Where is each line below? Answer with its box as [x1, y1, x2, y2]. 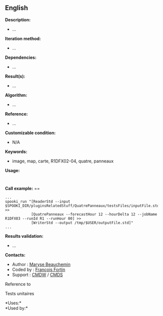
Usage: [5, 167, 20, 173]
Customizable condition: [5, 130, 56, 136]
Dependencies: [5, 54, 37, 60]
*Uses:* [5, 300, 22, 306]
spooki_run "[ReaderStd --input [5, 199, 70, 204]
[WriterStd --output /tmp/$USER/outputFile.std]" [31, 220, 133, 225]
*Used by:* [5, 305, 28, 311]
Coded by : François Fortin [12, 266, 65, 272]
